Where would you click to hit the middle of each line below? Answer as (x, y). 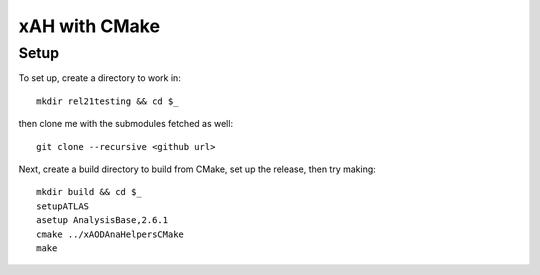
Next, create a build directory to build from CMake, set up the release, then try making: (197, 169)
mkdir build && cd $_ (89, 192)
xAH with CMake (89, 26)
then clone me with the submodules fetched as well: (126, 124)
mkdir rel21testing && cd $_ (107, 101)
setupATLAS (63, 206)
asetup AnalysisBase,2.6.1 (102, 220)
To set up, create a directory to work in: (100, 78)
